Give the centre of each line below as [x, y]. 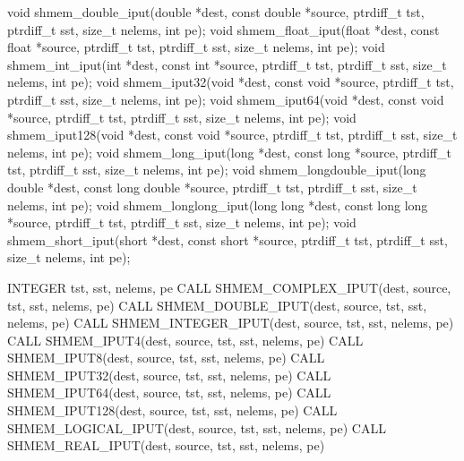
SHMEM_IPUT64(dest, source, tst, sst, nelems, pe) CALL [169, 393]
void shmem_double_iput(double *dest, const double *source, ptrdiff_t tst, [216, 12]
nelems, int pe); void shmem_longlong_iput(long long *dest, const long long [218, 205]
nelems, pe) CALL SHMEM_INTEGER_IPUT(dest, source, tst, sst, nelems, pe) [231, 323]
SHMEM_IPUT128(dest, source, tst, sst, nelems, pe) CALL [172, 410]
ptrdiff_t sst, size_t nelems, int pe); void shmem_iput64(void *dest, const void [226, 99]
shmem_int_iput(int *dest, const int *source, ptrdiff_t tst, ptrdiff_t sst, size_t [227, 64]
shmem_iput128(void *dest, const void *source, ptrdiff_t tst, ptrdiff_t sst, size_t [232, 135]
